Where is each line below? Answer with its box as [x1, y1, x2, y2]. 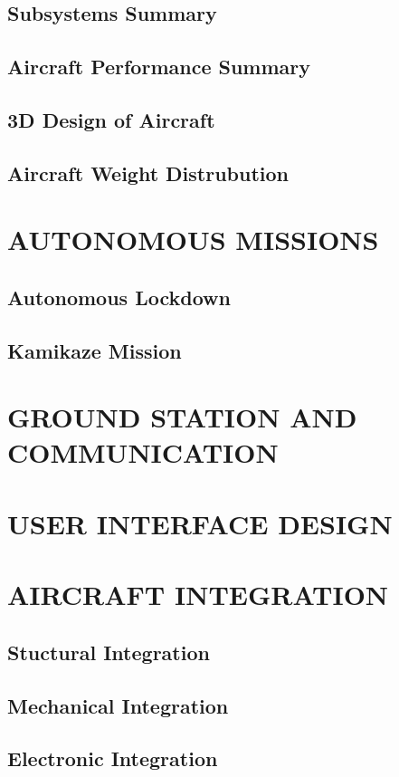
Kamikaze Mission [7, 336, 182, 364]
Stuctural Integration [7, 638, 210, 666]
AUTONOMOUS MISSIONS [7, 221, 379, 258]
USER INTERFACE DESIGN [7, 504, 393, 542]
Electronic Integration [7, 744, 218, 772]
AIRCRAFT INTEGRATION [7, 576, 389, 613]
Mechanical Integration [7, 691, 229, 719]
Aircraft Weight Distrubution [7, 158, 290, 187]
